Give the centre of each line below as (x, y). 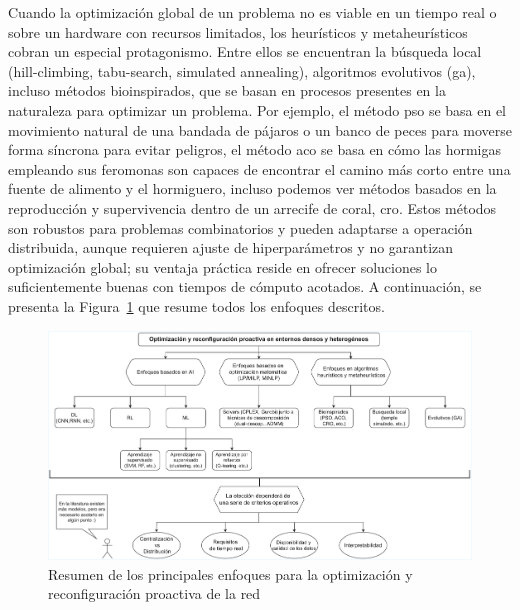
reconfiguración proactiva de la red (154, 593)
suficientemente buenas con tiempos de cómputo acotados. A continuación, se (245, 286)
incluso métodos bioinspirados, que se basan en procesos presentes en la (227, 90)
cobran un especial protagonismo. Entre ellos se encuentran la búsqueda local (245, 51)
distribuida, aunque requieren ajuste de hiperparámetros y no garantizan (231, 247)
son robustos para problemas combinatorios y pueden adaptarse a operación (240, 227)
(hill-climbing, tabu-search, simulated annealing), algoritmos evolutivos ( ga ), (242, 70)
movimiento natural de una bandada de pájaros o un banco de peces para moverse (260, 129)
